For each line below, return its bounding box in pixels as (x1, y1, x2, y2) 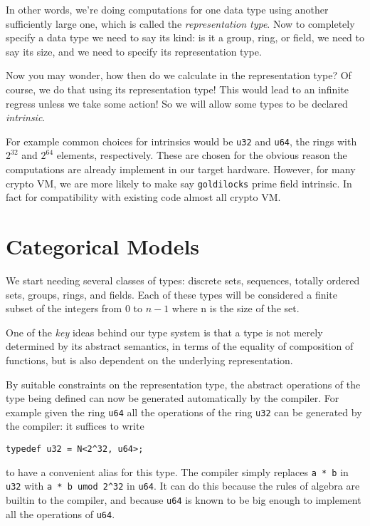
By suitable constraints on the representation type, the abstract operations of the (6, 376, 361, 391)
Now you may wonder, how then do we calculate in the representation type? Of (6, 68, 351, 83)
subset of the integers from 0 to (6, 301, 143, 316)
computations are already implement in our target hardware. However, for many (6, 162, 356, 176)
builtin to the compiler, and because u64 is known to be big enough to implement (6, 492, 361, 507)
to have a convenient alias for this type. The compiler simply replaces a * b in (6, 464, 349, 479)
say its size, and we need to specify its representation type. (6, 43, 262, 58)
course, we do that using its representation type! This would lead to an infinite (6, 81, 349, 96)
